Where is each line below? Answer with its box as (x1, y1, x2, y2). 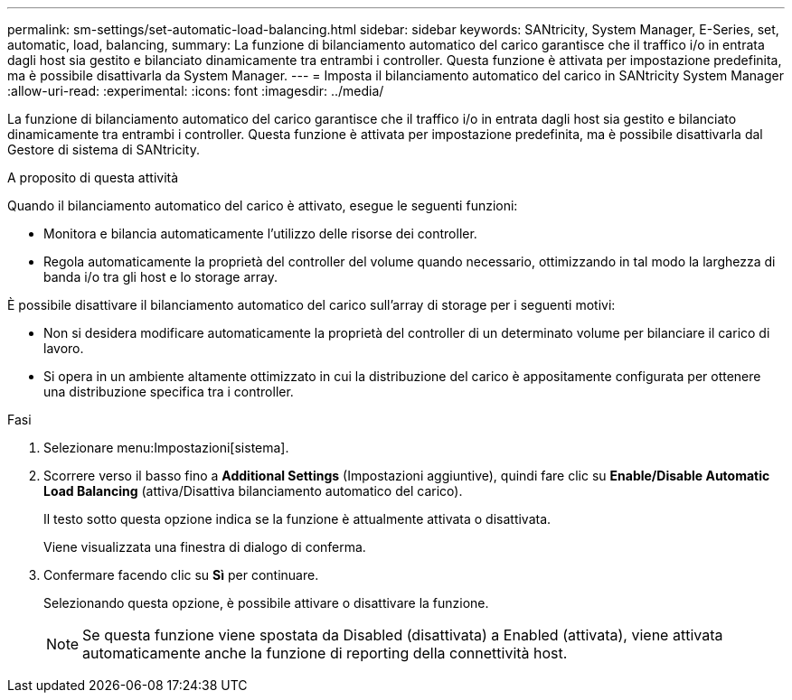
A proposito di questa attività (7, 170, 179, 185)
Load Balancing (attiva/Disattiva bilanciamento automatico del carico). (43, 483, 463, 499)
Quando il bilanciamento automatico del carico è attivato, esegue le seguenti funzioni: (7, 198, 518, 213)
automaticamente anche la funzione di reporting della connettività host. (82, 644, 568, 662)
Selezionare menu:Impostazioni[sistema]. (43, 440, 289, 455)
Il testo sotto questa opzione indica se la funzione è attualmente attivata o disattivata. (43, 511, 552, 527)
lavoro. (43, 341, 84, 356)
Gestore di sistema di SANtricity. (7, 142, 200, 157)
